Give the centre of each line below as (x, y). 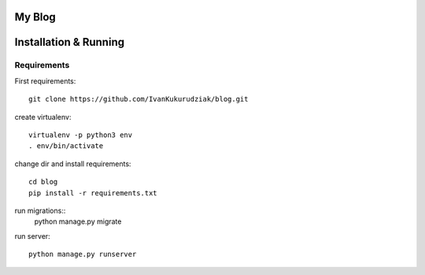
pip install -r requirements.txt (93, 193)
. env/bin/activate (66, 146)
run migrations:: (40, 210)
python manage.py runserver (83, 255)
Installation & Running (70, 42)
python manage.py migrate (78, 221)
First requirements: (45, 81)
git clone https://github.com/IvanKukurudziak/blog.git (139, 99)
